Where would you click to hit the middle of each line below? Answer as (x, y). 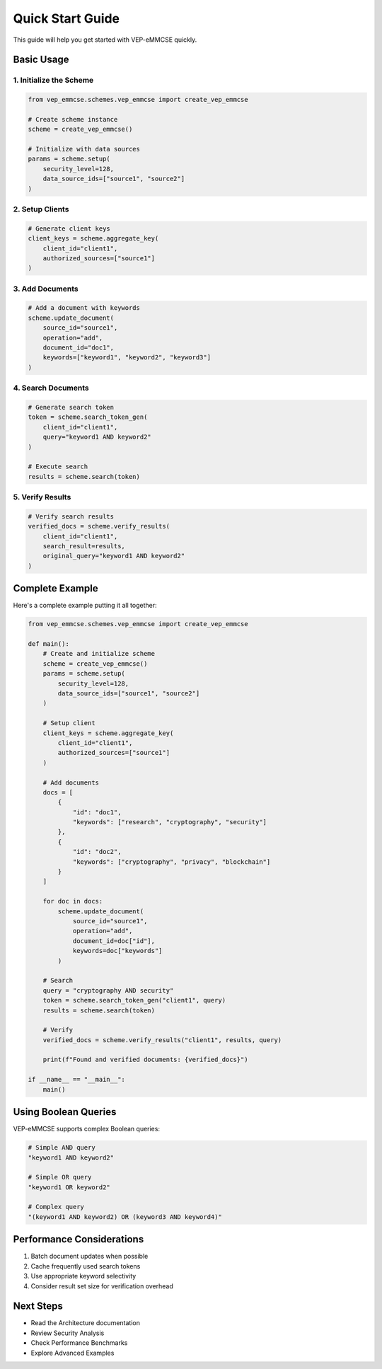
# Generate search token (71, 407)
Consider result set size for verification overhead (102, 1286)
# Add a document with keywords (84, 308)
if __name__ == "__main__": (76, 1080)
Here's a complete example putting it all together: (85, 606)
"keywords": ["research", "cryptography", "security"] (170, 822)
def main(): (49, 644)
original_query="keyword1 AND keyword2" (114, 556)
